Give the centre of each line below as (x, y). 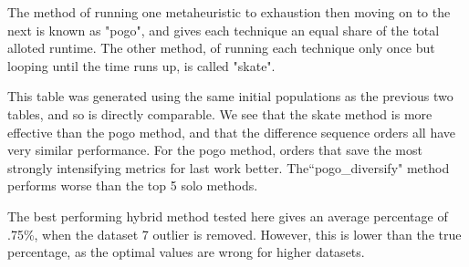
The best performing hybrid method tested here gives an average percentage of (228, 216)
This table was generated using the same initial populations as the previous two (230, 96)
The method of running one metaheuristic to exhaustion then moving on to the (229, 12)
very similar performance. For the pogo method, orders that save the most (215, 150)
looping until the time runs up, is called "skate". (141, 65)
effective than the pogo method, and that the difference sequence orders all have (232, 132)
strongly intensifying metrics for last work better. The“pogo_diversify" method (229, 167)
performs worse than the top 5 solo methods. (133, 185)
